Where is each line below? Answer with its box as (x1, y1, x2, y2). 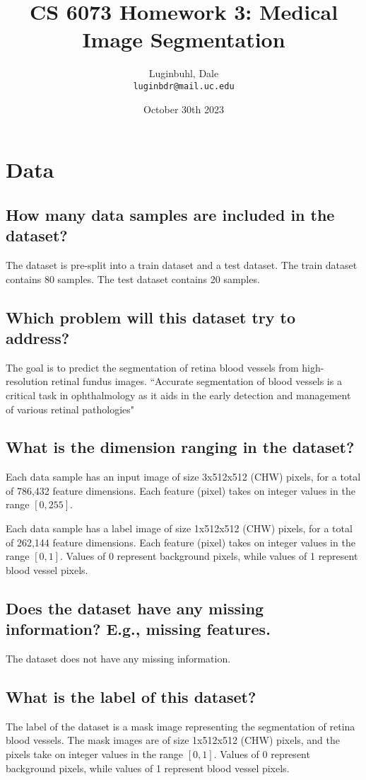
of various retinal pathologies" (6, 401, 135, 416)
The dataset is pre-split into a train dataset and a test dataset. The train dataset (6, 257, 358, 272)
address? (6, 326, 70, 348)
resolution (6, 374, 49, 389)
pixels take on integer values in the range (6, 747, 184, 762)
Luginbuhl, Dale (148, 66, 219, 81)
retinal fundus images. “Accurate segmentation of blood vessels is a (51, 374, 342, 389)
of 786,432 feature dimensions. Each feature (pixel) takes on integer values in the (6, 483, 355, 498)
